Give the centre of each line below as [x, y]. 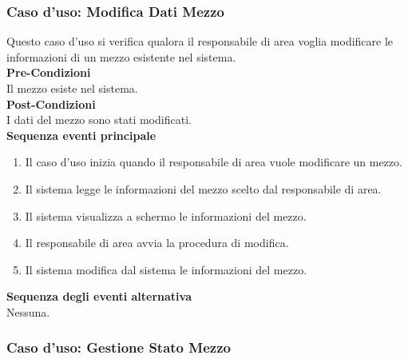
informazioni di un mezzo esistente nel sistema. [121, 56]
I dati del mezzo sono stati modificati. [99, 120]
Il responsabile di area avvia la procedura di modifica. [157, 243]
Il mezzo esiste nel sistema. [72, 88]
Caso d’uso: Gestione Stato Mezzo [119, 347]
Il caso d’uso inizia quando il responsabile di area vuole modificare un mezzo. [214, 162]
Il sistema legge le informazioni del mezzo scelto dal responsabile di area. [203, 188]
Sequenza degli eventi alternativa [99, 296]
